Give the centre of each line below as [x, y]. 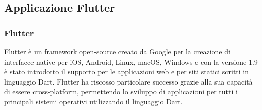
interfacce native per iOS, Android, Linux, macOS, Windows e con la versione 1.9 [131, 61]
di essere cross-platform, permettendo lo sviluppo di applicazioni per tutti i [121, 91]
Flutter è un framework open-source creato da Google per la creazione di [117, 51]
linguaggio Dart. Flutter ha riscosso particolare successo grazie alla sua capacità [128, 81]
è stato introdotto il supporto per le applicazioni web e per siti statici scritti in [127, 72]
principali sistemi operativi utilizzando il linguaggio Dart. [93, 101]
